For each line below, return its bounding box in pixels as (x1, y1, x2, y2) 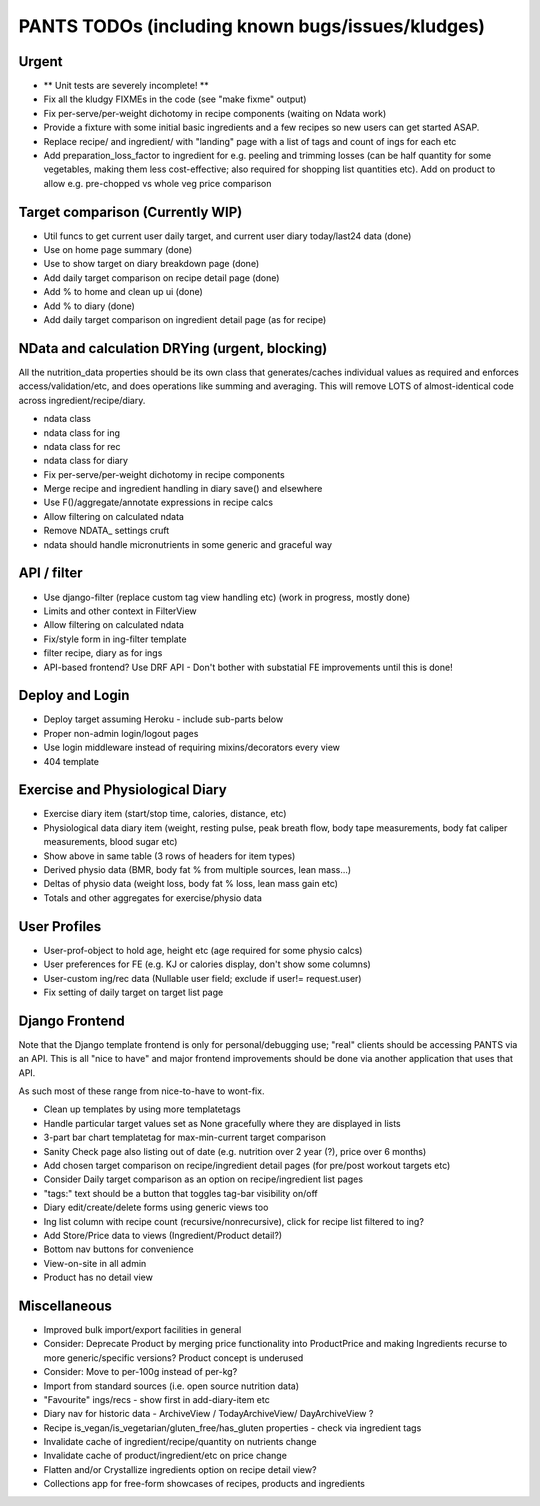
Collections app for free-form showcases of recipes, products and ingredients (43, 1478, 365, 1490)
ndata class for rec (43, 440, 121, 452)
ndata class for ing (43, 426, 120, 439)
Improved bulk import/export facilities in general (43, 1323, 242, 1335)
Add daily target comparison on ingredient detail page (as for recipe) (43, 314, 327, 326)
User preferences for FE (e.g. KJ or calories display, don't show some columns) (43, 958, 372, 970)
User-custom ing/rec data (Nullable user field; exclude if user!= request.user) (43, 972, 362, 984)
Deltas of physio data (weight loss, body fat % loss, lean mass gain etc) (43, 878, 339, 890)
